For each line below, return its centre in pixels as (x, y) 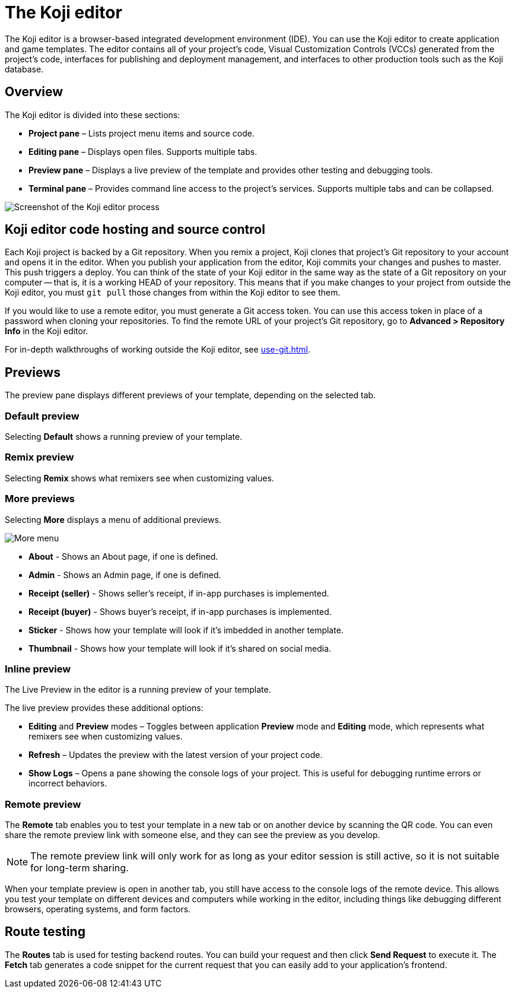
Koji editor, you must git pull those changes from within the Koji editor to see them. (173, 293)
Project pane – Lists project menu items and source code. (142, 133)
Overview (34, 92)
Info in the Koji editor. (47, 331)
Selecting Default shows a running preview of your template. (124, 437)
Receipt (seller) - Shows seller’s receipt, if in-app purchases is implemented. (179, 593)
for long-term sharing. (80, 868)
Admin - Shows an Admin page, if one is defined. (125, 575)
